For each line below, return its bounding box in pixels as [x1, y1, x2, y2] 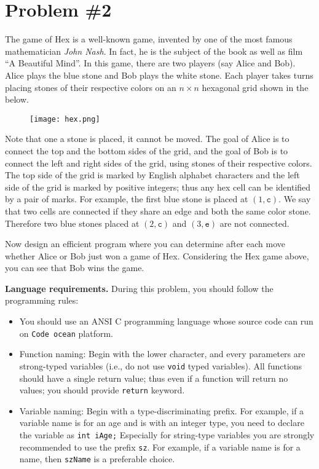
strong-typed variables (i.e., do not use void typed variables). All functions [19, 359, 302, 372]
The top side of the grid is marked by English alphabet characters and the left [5, 168, 300, 181]
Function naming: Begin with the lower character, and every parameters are [19, 347, 305, 360]
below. [5, 93, 29, 106]
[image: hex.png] [30, 114, 100, 124]
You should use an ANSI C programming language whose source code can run [19, 315, 313, 328]
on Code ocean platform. [19, 326, 113, 339]
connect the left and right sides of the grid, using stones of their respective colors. [5, 156, 312, 169]
